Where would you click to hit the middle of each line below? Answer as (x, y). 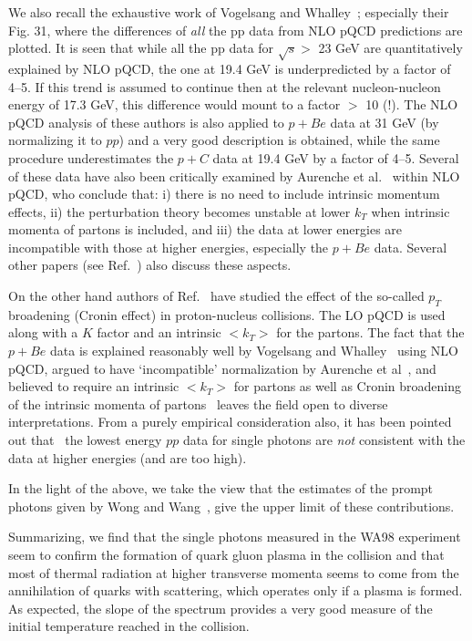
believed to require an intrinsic (94, 386)
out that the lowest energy (85, 440)
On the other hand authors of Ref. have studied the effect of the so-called (216, 296)
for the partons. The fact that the (370, 332)
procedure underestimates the (91, 157)
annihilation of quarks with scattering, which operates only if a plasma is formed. (236, 590)
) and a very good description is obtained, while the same (279, 140)
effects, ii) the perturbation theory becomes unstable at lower (180, 211)
